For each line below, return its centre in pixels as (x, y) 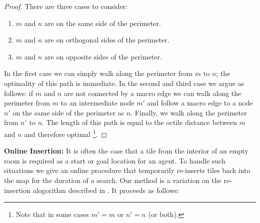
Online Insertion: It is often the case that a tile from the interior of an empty (126, 151)
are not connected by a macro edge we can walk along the (152, 93)
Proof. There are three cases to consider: (66, 6)
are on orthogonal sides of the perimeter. (107, 40)
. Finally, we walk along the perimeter (189, 112)
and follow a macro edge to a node (200, 103)
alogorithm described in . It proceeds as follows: (106, 190)
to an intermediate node (97, 103)
